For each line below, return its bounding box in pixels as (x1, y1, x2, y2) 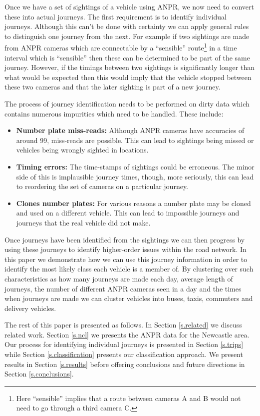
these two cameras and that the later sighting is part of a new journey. (4, 81, 221, 92)
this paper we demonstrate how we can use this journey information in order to (4, 253, 248, 264)
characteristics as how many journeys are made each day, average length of (4, 273, 233, 283)
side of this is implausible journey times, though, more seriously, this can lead (16, 171, 254, 181)
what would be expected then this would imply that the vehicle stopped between (4, 71, 252, 82)
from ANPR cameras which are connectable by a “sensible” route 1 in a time (4, 41, 237, 53)
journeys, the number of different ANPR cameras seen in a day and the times (4, 283, 242, 293)
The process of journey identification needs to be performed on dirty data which (4, 98, 250, 108)
